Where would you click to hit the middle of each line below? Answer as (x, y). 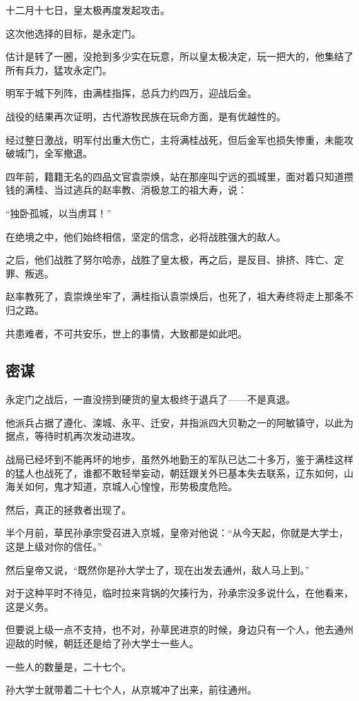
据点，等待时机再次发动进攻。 (73, 436)
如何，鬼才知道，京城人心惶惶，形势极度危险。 (131, 486)
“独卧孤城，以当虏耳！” (59, 213)
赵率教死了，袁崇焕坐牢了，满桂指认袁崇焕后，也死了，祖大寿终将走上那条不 (179, 296)
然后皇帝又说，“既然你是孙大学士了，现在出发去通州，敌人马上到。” (158, 569)
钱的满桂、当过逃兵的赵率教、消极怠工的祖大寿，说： (126, 190)
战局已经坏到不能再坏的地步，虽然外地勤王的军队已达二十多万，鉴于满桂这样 (179, 459)
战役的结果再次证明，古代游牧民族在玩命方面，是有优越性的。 (146, 116)
